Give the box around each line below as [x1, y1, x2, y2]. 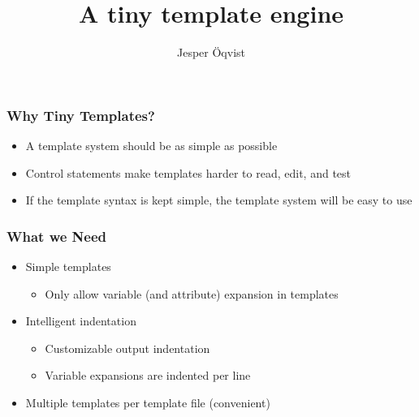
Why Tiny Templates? [6, 105, 155, 125]
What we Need [6, 226, 107, 246]
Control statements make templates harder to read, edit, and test [25, 164, 351, 181]
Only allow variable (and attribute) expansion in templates [45, 285, 339, 302]
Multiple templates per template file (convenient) [25, 393, 270, 411]
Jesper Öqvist [177, 44, 245, 61]
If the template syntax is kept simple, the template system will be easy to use [25, 191, 413, 208]
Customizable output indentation [45, 339, 210, 356]
